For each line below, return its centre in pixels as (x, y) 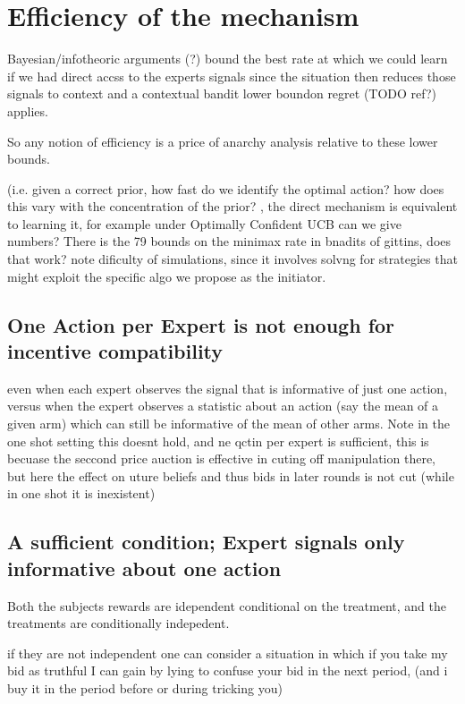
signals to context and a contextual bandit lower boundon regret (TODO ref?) (222, 93)
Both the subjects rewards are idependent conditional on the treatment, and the (227, 605)
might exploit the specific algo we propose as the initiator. (167, 276)
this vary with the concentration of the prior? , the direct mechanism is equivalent (232, 206)
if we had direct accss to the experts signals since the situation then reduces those (232, 76)
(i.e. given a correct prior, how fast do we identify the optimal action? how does (226, 188)
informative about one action (144, 568)
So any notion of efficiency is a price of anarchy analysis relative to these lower (223, 141)
